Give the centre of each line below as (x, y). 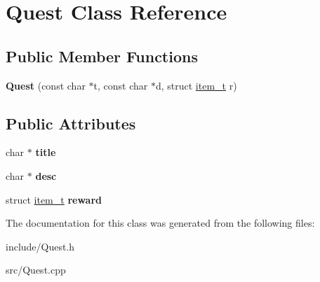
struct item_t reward (54, 199)
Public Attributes (71, 123)
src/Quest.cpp (36, 270)
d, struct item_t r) (196, 85)
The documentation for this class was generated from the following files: (160, 223)
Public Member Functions (102, 56)
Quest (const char (46, 85)
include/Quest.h (40, 246)
